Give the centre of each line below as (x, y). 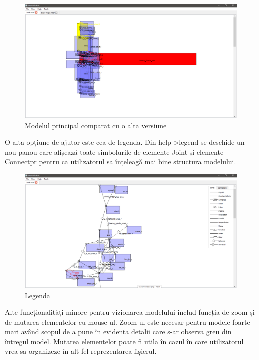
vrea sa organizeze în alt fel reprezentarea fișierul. (81, 351)
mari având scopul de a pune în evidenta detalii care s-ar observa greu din (118, 332)
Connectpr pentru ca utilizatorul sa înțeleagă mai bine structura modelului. (120, 162)
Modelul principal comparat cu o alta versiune (96, 125)
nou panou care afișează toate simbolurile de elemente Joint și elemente (114, 152)
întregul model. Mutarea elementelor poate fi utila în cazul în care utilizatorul (124, 341)
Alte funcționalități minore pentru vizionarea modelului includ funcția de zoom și (130, 312)
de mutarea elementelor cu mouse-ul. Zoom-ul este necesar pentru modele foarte (127, 322)
